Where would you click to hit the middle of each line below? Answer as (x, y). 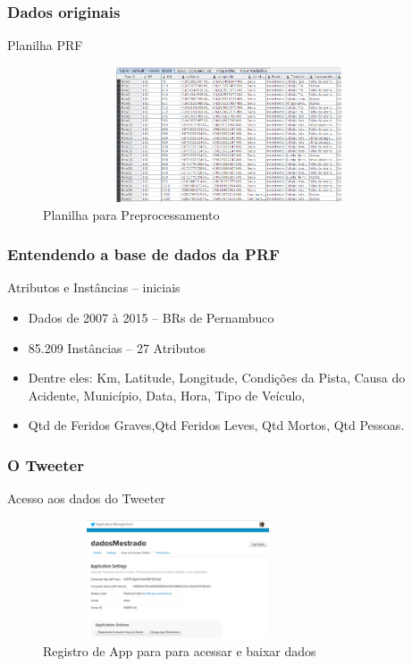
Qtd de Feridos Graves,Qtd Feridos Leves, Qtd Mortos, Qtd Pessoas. (216, 425)
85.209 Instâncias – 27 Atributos (117, 347)
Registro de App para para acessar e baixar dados (180, 650)
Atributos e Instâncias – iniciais (94, 287)
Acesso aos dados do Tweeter (86, 498)
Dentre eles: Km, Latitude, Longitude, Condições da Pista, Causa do (217, 378)
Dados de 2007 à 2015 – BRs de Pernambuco (151, 317)
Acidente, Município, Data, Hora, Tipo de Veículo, (167, 395)
